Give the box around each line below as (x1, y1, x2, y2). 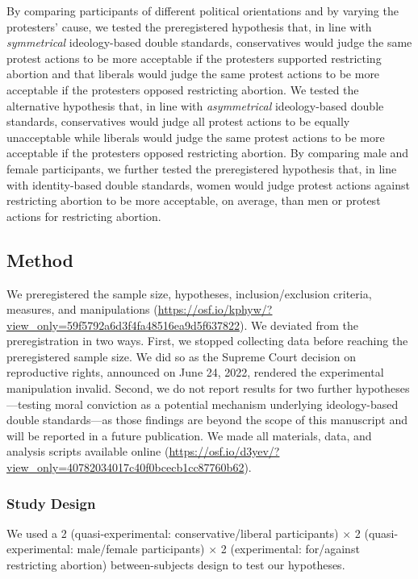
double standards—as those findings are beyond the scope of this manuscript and (6, 411, 408, 428)
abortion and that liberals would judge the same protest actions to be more (6, 65, 380, 82)
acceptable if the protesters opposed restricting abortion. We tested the (6, 81, 359, 98)
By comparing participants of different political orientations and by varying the (6, 2, 399, 19)
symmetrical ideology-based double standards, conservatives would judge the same (6, 34, 412, 51)
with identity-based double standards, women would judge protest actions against (6, 176, 410, 193)
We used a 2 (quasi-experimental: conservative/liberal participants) (6, 524, 339, 541)
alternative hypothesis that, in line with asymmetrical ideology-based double (6, 97, 384, 114)
